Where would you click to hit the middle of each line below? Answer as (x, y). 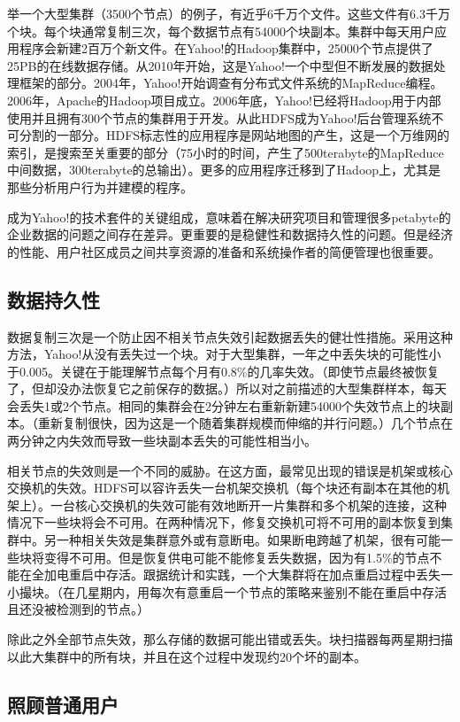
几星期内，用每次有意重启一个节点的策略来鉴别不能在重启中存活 (261, 591)
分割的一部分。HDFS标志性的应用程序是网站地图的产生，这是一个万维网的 (234, 135)
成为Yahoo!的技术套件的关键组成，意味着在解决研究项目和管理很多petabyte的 (229, 217)
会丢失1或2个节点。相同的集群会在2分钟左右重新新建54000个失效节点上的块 (224, 405)
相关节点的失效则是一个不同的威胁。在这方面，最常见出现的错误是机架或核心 (230, 470)
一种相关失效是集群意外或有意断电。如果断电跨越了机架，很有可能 (248, 540)
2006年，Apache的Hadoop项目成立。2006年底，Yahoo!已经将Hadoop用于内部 (224, 100)
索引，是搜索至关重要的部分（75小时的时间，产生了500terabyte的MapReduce (226, 152)
